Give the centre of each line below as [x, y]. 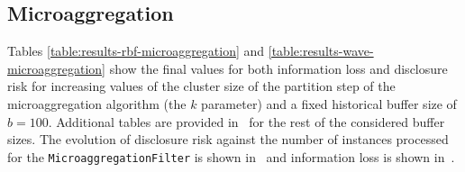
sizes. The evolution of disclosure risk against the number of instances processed [228, 139]
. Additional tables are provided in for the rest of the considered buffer [246, 121]
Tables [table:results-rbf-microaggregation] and [136, 51]
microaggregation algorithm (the [97, 103]
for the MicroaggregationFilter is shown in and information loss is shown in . [231, 156]
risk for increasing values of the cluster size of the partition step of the [201, 86]
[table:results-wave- [321, 51]
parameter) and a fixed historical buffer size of [329, 103]
